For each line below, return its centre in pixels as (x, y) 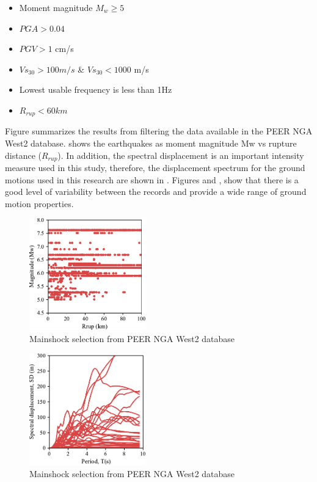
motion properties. (39, 203)
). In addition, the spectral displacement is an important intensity (181, 155)
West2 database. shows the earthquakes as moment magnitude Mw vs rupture (151, 143)
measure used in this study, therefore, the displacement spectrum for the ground (155, 168)
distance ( (23, 155)
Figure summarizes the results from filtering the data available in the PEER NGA (159, 131)
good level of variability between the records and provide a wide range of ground (156, 192)
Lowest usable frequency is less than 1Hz (96, 89)
